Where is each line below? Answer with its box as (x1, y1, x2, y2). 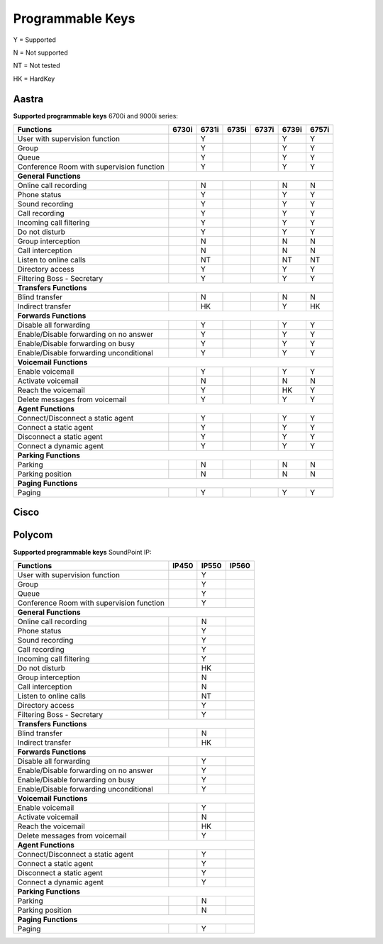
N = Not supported (13, 48, 69, 57)
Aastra (13, 93, 44, 105)
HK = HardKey (13, 74, 55, 83)
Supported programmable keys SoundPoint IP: (13, 548, 152, 556)
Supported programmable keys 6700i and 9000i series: (13, 111, 179, 120)
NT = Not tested (13, 61, 60, 70)
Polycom (13, 529, 53, 541)
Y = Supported (13, 35, 57, 44)
